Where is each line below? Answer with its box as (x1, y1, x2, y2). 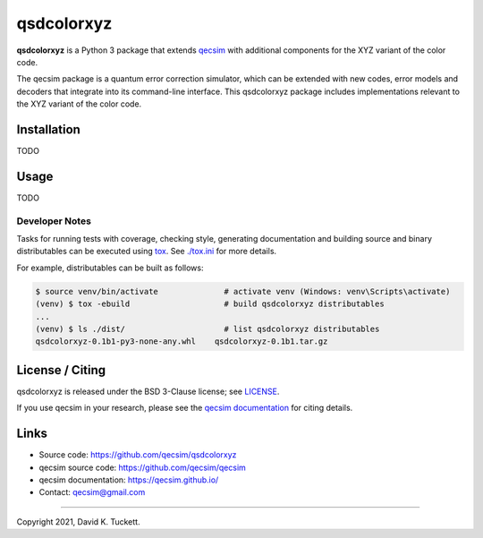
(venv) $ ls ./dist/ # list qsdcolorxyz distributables (35, 324, 380, 334)
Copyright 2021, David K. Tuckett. (16, 516, 140, 527)
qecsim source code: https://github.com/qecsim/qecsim (38, 462, 246, 473)
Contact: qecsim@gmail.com (38, 487, 146, 498)
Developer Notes (16, 215, 91, 227)
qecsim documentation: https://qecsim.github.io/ (38, 474, 219, 485)
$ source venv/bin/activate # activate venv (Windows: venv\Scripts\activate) (35, 286, 451, 296)
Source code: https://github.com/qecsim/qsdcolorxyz (38, 449, 237, 460)
